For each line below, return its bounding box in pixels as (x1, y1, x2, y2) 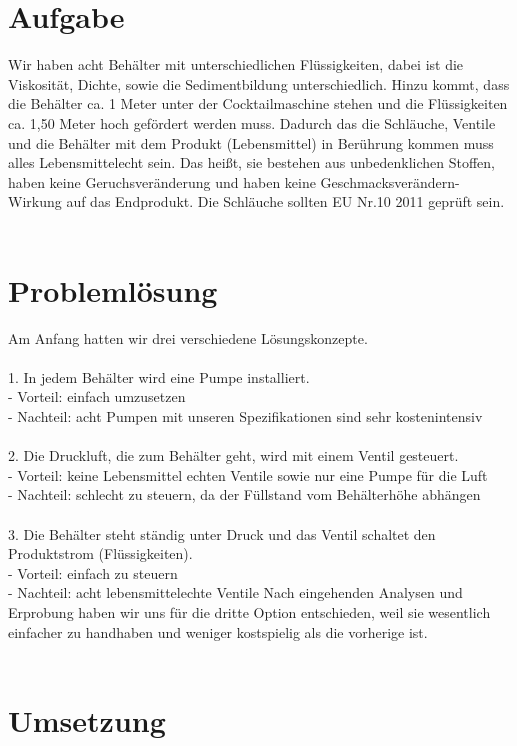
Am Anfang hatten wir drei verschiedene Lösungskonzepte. (8, 327, 368, 348)
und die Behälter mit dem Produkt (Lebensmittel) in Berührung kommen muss (8, 132, 494, 153)
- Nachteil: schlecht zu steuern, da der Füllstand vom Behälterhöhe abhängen (8, 484, 481, 505)
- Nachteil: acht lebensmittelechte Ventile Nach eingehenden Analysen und (8, 582, 463, 603)
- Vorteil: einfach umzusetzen (8, 386, 186, 407)
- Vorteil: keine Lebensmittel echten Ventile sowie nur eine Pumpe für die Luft (8, 464, 488, 485)
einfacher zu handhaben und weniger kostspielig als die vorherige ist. (8, 621, 428, 642)
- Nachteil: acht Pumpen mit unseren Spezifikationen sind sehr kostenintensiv (8, 405, 483, 426)
